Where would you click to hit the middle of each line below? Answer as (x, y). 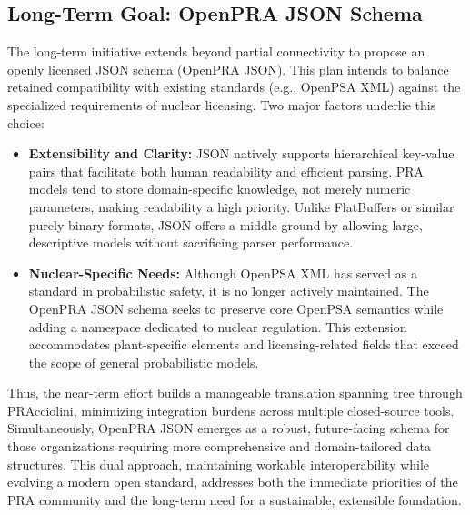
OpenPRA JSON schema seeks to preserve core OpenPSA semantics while (236, 308)
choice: (26, 122)
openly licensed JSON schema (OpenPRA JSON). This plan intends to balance (228, 69)
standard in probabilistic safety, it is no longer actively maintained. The (229, 291)
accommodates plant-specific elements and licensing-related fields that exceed (244, 344)
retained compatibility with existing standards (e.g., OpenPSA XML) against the (234, 87)
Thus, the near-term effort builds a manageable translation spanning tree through (235, 393)
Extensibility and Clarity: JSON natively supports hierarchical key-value (241, 153)
